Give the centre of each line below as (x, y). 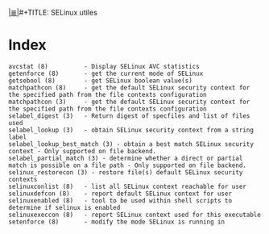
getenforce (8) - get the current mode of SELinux (106, 73)
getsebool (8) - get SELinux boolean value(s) (101, 81)
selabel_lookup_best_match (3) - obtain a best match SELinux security (131, 144)
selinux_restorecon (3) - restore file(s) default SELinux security (126, 172)
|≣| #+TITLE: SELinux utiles (53, 13)
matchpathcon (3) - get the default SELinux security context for (129, 102)
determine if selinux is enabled (64, 207)
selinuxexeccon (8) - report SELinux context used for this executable (135, 215)
